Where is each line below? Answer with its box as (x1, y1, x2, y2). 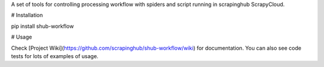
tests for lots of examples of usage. (11, 52, 99, 59)
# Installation (11, 12, 43, 19)
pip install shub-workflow (11, 23, 74, 30)
